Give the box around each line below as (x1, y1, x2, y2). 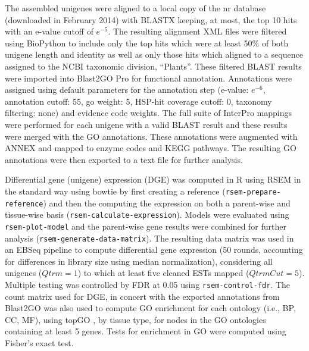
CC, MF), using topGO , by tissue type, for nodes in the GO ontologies (5, 313, 266, 325)
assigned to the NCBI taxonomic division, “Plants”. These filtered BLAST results (5, 59, 302, 72)
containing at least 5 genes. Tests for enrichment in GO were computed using (5, 325, 286, 337)
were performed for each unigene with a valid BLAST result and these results (5, 118, 288, 130)
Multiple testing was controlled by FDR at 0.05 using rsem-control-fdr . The (5, 278, 291, 290)
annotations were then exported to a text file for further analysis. (5, 153, 243, 165)
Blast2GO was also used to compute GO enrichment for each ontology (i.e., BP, (5, 302, 296, 314)
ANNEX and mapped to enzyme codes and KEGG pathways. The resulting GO (5, 142, 296, 154)
